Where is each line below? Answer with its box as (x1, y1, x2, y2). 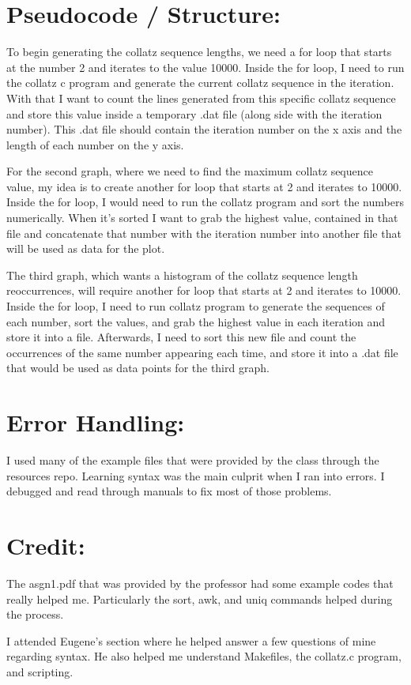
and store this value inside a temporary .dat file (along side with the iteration (6, 105, 383, 122)
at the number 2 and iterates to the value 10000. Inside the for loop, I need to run (6, 58, 405, 75)
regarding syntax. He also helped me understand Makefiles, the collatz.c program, (6, 648, 402, 664)
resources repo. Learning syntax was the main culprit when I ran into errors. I (6, 467, 385, 484)
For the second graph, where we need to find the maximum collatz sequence (6, 163, 373, 179)
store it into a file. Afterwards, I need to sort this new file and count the (6, 329, 356, 345)
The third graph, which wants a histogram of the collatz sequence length (6, 266, 358, 283)
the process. (6, 606, 64, 623)
